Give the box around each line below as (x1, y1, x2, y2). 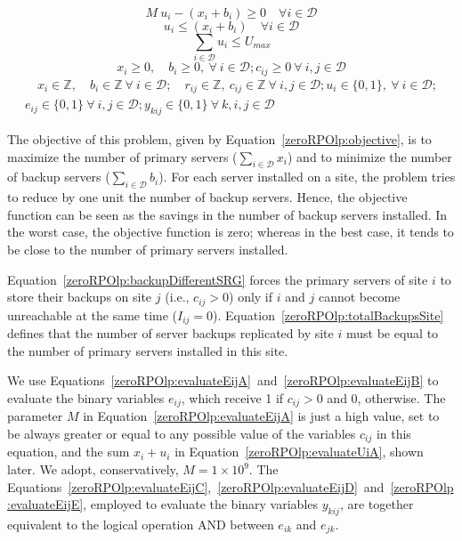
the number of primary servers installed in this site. (7, 341, 288, 359)
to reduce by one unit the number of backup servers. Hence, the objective (7, 188, 408, 206)
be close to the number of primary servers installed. (7, 240, 288, 259)
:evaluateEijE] (7, 495, 84, 513)
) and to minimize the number (288, 147, 452, 166)
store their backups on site (7, 287, 152, 306)
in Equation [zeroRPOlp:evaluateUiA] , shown (174, 442, 424, 461)
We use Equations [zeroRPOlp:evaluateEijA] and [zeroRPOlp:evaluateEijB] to (7, 371, 439, 390)
